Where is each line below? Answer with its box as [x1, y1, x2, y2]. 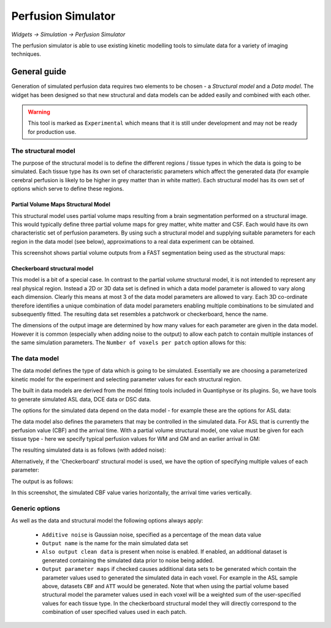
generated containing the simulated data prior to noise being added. [42, 556, 214, 564]
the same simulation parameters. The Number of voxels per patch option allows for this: [11, 339, 246, 346]
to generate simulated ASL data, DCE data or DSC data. [11, 395, 151, 403]
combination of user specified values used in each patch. [42, 608, 187, 616]
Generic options [11, 504, 61, 513]
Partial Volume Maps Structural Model [11, 201, 110, 208]
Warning [28, 108, 50, 116]
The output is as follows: [11, 478, 74, 485]
